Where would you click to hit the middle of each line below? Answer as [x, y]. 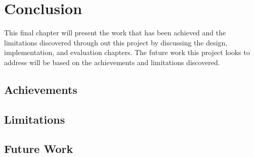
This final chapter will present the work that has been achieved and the [115, 33]
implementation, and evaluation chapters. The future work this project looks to [127, 52]
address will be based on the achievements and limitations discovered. [112, 62]
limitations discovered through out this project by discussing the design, [116, 42]
